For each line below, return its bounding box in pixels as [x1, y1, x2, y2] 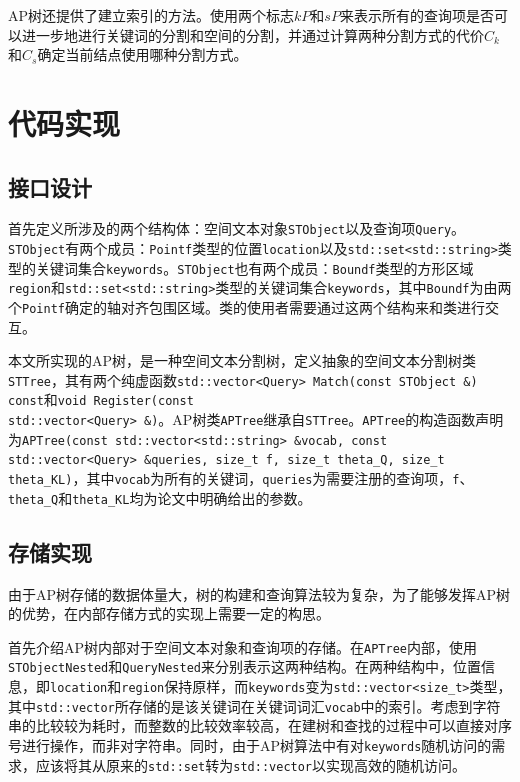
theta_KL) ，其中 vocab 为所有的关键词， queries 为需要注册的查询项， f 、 [8, 468, 474, 489]
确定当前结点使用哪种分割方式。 [37, 44, 248, 65]
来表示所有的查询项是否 [339, 5, 494, 25]
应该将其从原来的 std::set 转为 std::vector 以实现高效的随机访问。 [35, 754, 467, 775]
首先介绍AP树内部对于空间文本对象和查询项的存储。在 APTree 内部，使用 [8, 636, 477, 657]
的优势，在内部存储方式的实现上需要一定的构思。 [8, 603, 330, 624]
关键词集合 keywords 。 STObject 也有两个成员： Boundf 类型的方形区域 [35, 257, 474, 278]
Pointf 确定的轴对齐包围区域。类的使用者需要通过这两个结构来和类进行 [22, 296, 485, 317]
